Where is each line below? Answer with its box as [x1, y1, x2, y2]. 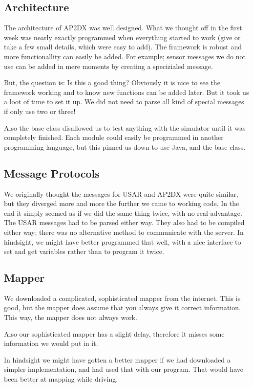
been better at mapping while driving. [4, 374, 118, 384]
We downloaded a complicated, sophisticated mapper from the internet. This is [4, 293, 241, 303]
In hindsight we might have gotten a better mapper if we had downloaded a [4, 354, 231, 364]
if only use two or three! [4, 106, 76, 116]
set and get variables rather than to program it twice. [4, 246, 164, 256]
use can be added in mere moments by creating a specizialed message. [4, 61, 213, 71]
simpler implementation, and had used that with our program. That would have [4, 364, 243, 374]
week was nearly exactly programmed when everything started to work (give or [4, 32, 241, 42]
